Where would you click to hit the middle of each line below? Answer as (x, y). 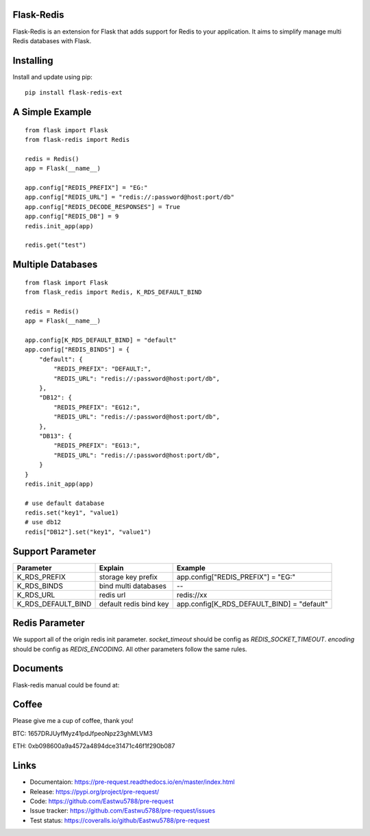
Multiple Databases (55, 265)
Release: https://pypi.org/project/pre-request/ (95, 791)
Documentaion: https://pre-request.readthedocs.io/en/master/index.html (132, 782)
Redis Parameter (49, 623)
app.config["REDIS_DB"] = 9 (72, 217)
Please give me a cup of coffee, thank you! (73, 721)
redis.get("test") (56, 245)
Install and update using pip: (52, 77)
